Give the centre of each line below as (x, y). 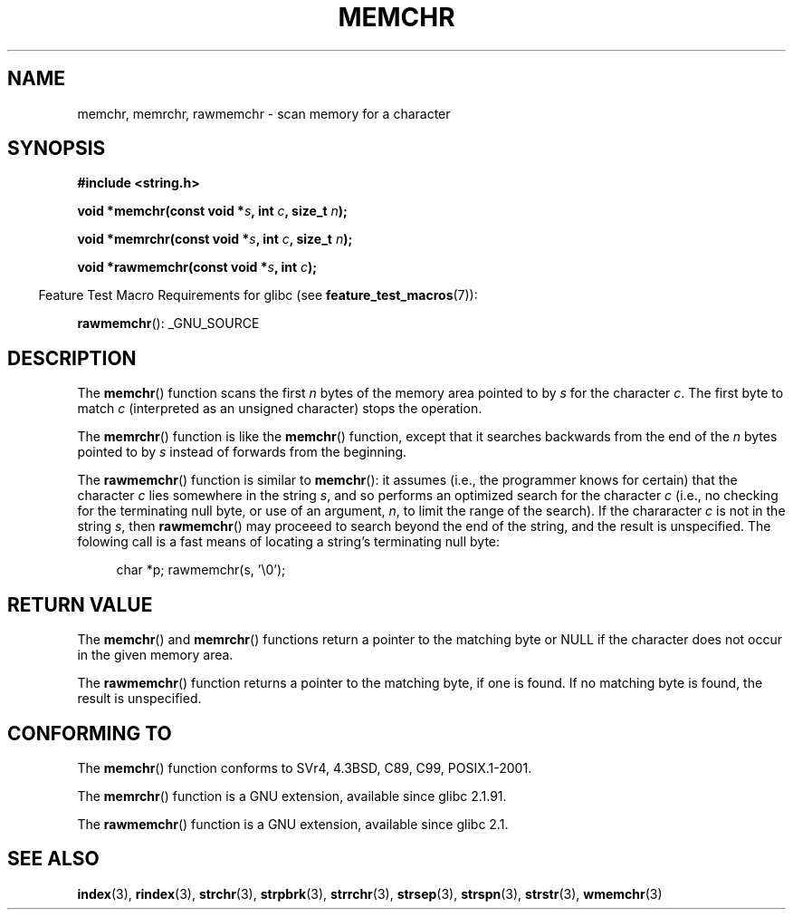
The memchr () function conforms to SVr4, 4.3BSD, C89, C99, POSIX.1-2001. (305, 767)
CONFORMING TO (90, 733)
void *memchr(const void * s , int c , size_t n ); (212, 211)
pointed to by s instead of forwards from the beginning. (242, 452)
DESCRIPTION (72, 358)
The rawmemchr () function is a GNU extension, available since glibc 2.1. (293, 824)
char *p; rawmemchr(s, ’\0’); (201, 570)
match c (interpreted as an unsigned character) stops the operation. (280, 409)
